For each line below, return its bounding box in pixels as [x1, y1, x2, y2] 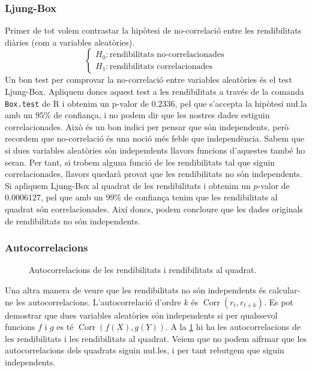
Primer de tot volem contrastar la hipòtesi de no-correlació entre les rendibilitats [5, 24, 302, 37]
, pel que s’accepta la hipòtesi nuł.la [175, 97, 307, 109]
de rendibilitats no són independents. [5, 214, 140, 227]
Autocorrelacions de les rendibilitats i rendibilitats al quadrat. [29, 263, 257, 276]
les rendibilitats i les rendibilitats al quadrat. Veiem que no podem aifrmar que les [5, 332, 307, 344]
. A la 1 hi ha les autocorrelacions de [165, 320, 301, 333]
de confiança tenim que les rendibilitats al [124, 191, 278, 203]
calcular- [268, 284, 301, 296]
